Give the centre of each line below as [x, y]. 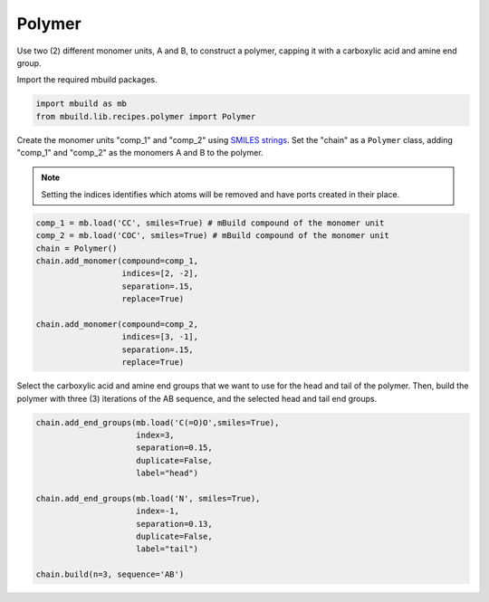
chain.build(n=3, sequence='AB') [110, 574]
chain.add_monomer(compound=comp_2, [117, 324]
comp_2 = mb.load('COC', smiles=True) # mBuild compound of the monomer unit [212, 236]
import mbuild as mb [81, 104]
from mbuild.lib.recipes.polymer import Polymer [146, 116]
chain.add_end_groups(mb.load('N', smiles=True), [148, 498]
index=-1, [158, 511]
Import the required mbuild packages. [87, 80]
